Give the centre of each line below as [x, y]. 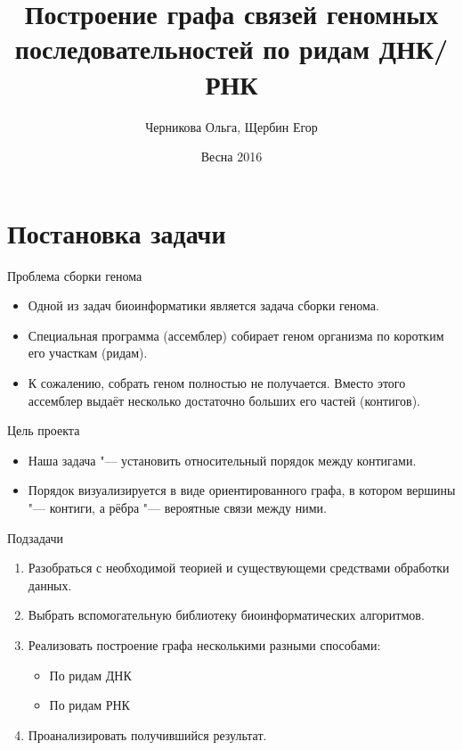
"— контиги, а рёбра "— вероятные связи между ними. [177, 507]
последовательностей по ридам [192, 49]
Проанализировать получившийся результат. [147, 734]
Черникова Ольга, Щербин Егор [231, 126]
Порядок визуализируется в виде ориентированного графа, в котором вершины [242, 490]
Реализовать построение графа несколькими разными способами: [204, 644]
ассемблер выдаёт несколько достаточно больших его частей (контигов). [224, 400]
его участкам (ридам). [88, 353]
